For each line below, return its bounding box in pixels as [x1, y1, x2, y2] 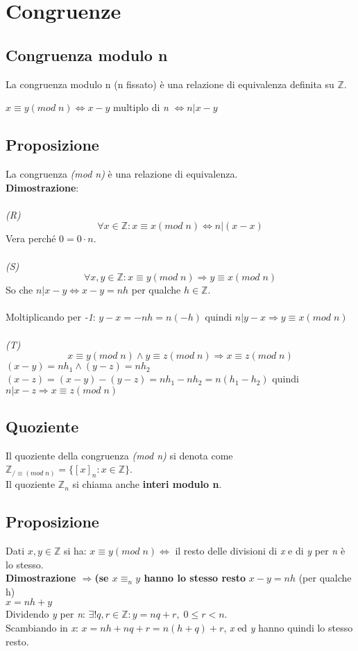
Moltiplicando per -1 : [6, 310, 96, 324]
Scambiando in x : [6, 620, 78, 635]
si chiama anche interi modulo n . [72, 477, 222, 491]
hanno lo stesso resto [144, 570, 246, 585]
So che [6, 282, 33, 297]
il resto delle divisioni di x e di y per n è [175, 543, 346, 558]
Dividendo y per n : [6, 607, 85, 621]
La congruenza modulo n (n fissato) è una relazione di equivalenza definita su [6, 76, 334, 91]
